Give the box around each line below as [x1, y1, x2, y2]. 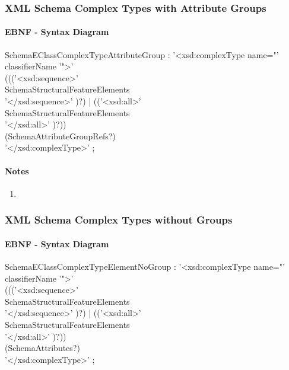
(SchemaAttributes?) [5, 342, 80, 354]
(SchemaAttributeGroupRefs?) [5, 129, 116, 142]
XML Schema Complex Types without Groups [5, 212, 233, 227]
